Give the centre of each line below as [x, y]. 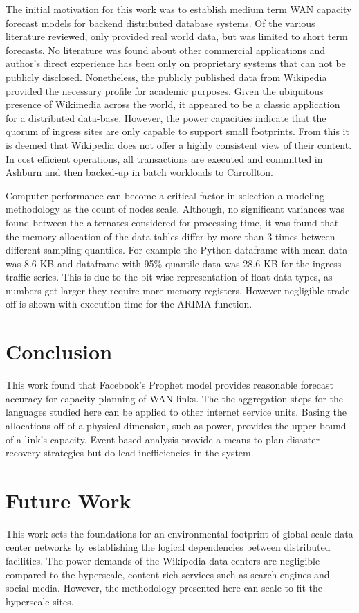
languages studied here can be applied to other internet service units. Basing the [176, 412]
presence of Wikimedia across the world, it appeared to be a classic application [173, 104]
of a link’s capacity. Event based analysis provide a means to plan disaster [163, 439]
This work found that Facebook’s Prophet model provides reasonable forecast [169, 385]
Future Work [68, 500]
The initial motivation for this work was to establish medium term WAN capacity [179, 9]
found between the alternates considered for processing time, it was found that [172, 222]
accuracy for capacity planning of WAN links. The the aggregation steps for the [175, 398]
